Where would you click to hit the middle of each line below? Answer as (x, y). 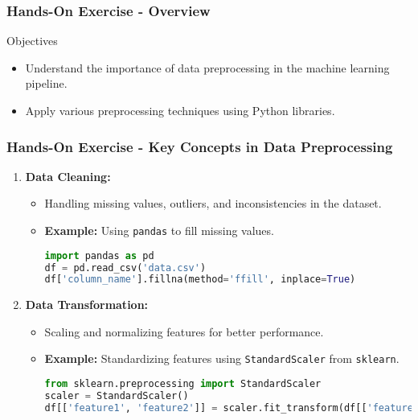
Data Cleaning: (68, 176)
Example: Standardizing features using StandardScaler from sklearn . (222, 358)
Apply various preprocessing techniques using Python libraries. (180, 110)
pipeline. (46, 83)
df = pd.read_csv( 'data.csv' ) (125, 268)
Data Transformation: (87, 305)
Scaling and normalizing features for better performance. (184, 331)
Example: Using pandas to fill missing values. (159, 230)
